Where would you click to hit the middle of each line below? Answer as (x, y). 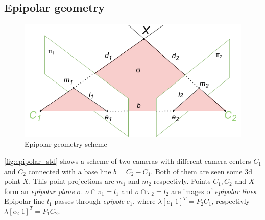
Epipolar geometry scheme (66, 144)
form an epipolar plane (39, 191)
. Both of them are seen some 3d (201, 171)
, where (144, 201)
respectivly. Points (182, 181)
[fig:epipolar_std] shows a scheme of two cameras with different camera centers (128, 161)
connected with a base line (70, 171)
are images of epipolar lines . (215, 191)
